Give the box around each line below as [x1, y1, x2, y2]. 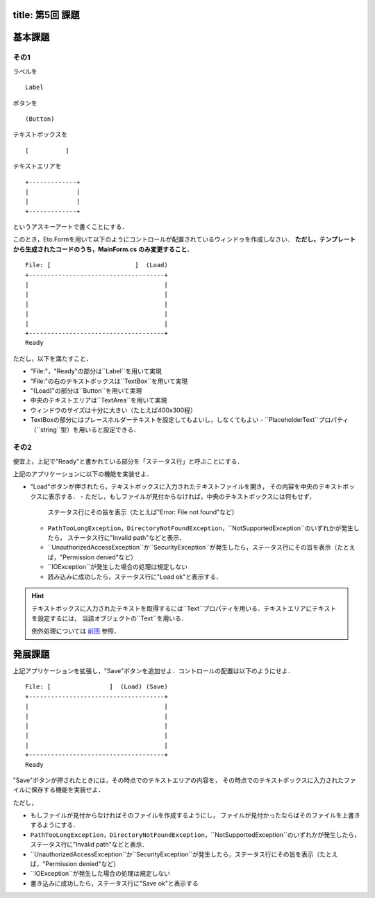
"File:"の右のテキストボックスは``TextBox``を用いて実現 [30, 377, 188, 385]
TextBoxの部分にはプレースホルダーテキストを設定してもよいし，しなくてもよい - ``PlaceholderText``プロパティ [30, 416, 349, 424]
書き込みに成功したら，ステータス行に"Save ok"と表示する [30, 879, 199, 888]
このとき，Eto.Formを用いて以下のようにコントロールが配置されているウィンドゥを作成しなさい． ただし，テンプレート [12, 235, 356, 244]
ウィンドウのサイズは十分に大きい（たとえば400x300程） [30, 406, 197, 414]
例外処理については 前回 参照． [31, 627, 121, 635]
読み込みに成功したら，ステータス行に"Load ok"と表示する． [47, 573, 222, 581]
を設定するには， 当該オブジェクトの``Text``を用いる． [31, 614, 187, 622]
